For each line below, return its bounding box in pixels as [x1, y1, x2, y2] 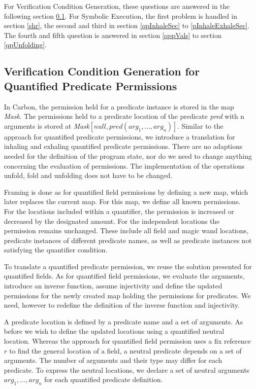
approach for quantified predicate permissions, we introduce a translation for [4, 131, 235, 141]
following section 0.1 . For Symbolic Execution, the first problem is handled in [4, 10, 237, 21]
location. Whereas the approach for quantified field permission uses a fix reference [4, 336, 251, 346]
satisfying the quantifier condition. [4, 245, 108, 255]
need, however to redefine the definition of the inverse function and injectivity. [4, 300, 240, 310]
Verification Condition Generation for [4, 64, 200, 79]
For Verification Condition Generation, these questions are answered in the [4, 1, 230, 11]
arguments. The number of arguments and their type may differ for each [4, 355, 222, 365]
